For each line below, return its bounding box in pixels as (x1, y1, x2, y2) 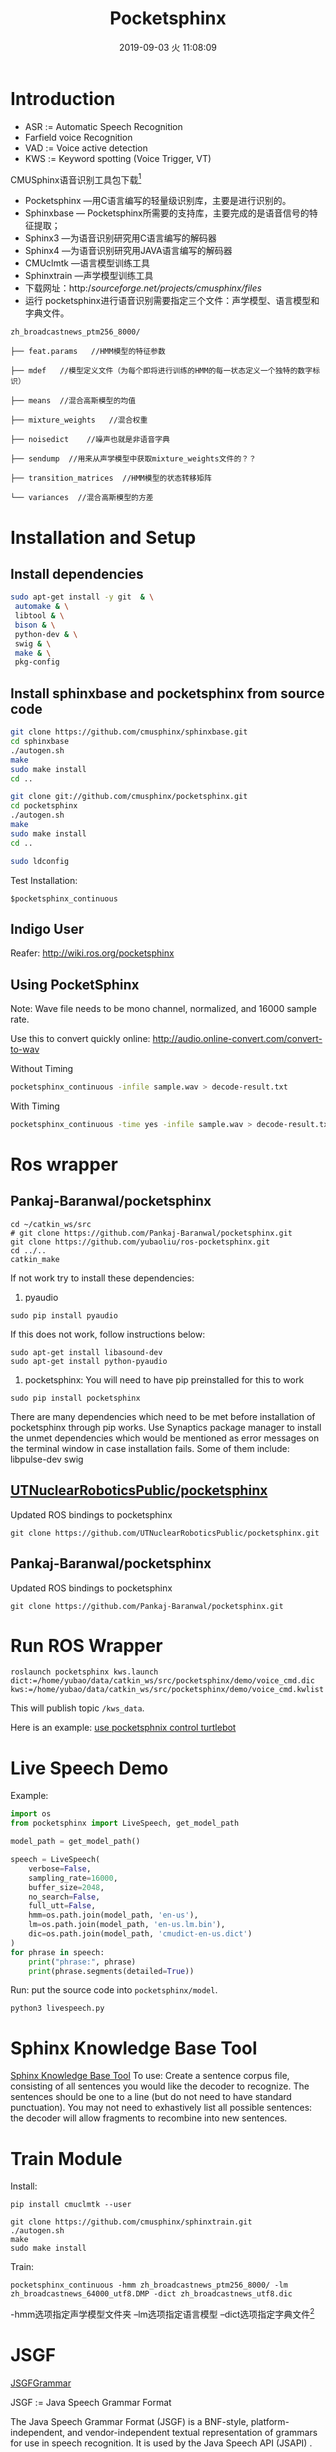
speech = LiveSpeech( (10, 1855, 101, 1865)
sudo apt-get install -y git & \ (10, 592, 155, 602)
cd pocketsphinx (10, 801, 78, 811)
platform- (250, 2415, 290, 2427)
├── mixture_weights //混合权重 (10, 415, 148, 426)
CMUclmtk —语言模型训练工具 (24, 257, 150, 269)
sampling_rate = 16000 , (28, 1873, 118, 1883)
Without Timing (10, 1063, 74, 1075)
